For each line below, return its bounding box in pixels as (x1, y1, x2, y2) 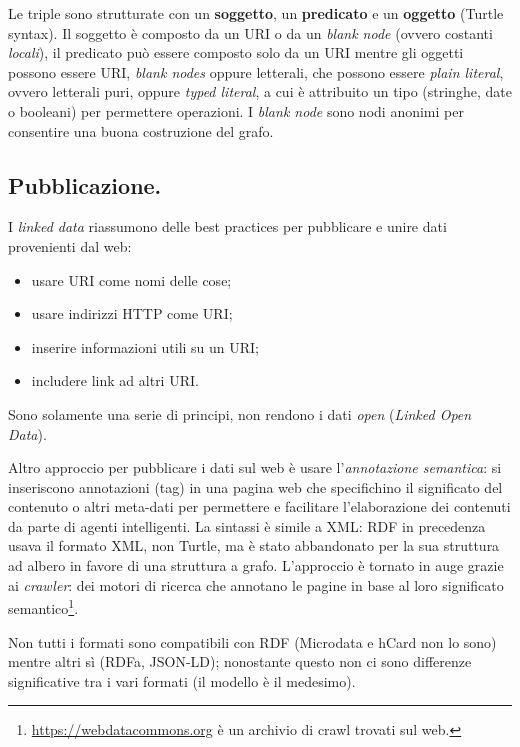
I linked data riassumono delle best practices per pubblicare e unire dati (8, 216, 447, 237)
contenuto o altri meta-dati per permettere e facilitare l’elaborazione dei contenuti (8, 496, 511, 517)
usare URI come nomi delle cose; (31, 269, 232, 290)
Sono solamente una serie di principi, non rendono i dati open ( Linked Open (8, 403, 472, 424)
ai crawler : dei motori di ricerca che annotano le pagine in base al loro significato (8, 574, 504, 595)
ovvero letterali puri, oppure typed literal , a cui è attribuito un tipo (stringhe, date (8, 81, 512, 102)
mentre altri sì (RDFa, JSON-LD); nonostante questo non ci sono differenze (8, 651, 472, 672)
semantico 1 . (8, 595, 79, 618)
